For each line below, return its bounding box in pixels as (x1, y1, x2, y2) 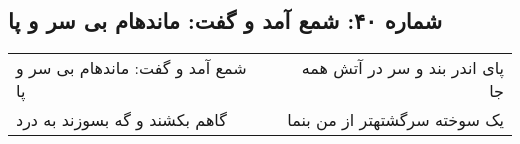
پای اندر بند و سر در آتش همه (301, 56, 504, 80)
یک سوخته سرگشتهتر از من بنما (287, 108, 504, 132)
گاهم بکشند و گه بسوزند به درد (16, 108, 227, 132)
